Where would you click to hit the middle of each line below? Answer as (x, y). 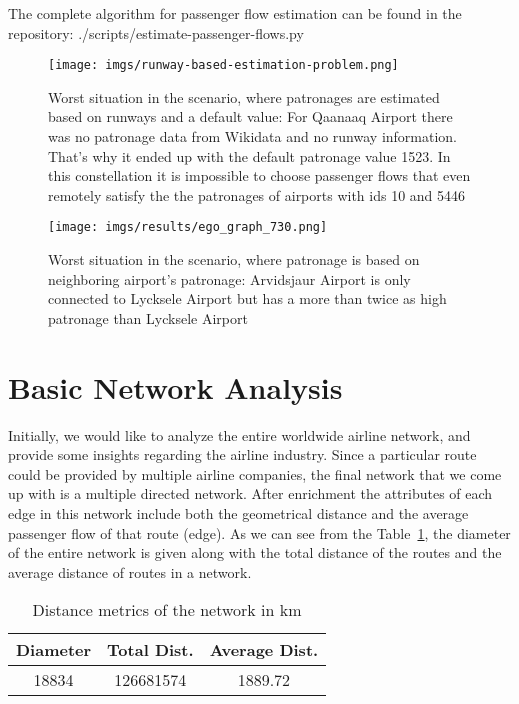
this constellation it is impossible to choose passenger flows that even (259, 175)
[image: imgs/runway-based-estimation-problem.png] (223, 65)
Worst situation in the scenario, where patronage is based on (234, 259)
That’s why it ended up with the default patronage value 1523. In (249, 155)
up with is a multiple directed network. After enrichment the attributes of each (250, 493)
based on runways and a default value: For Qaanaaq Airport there (250, 116)
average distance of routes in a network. (130, 571)
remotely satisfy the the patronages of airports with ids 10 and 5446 (257, 194)
